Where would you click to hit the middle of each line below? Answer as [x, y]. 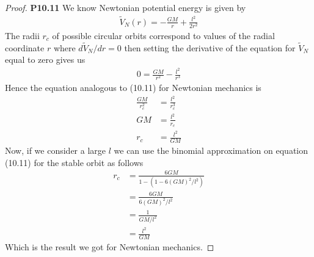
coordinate [25, 47]
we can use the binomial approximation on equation [211, 150]
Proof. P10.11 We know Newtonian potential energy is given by [126, 7]
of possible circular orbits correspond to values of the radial [163, 35]
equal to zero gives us [45, 60]
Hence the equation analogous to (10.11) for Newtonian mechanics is [133, 88]
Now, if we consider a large [56, 150]
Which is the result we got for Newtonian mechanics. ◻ [110, 246]
